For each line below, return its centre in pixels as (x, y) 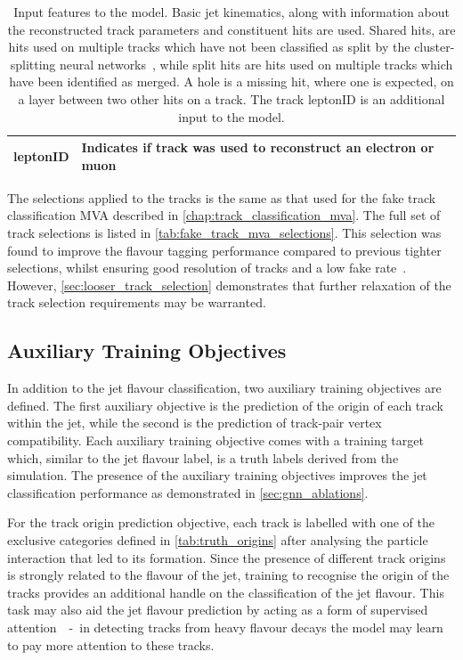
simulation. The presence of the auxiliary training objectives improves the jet (217, 475)
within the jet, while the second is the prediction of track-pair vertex (195, 423)
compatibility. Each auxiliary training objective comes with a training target (215, 440)
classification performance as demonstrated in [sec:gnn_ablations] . (188, 492)
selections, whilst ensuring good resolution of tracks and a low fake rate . (207, 268)
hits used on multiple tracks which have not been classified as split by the (209, 47)
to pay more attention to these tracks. (111, 644)
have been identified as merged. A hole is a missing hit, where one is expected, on (231, 81)
